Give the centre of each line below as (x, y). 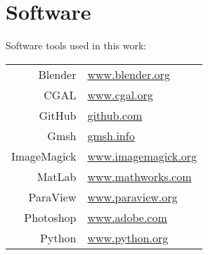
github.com (115, 115)
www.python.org (128, 237)
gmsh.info (111, 135)
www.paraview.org (132, 197)
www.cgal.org (120, 94)
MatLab (57, 176)
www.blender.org (129, 74)
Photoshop (50, 217)
